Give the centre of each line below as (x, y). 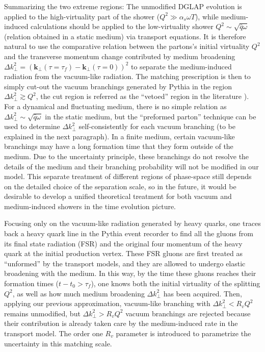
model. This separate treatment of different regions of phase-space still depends (128, 176)
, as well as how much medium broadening (78, 293)
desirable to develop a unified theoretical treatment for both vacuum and (118, 196)
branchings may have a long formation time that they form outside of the (119, 146)
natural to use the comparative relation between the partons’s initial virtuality (127, 46)
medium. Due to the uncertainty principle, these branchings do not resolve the (127, 156)
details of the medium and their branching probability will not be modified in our (131, 166)
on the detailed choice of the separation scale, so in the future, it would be (120, 186)
